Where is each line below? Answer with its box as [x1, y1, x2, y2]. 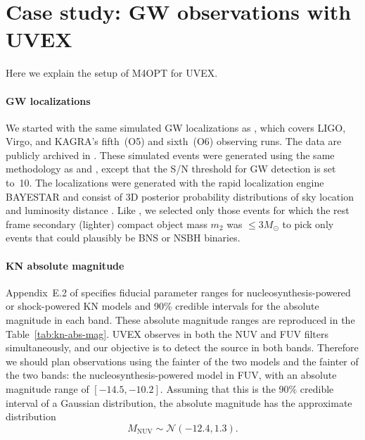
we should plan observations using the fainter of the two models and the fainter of [6, 353, 359, 368]
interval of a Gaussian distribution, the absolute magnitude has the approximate [6, 395, 352, 410]
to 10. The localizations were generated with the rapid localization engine [6, 175, 324, 190]
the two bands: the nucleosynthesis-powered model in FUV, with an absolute [6, 367, 337, 382]
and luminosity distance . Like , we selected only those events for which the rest [6, 203, 350, 218]
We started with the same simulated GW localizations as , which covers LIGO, [6, 120, 346, 134]
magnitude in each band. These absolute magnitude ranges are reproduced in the [6, 313, 355, 327]
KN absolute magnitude [6, 258, 124, 272]
